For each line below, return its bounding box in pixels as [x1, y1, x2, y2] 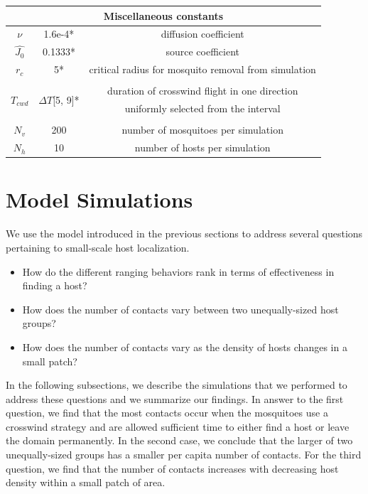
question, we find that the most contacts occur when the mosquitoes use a [6, 405, 328, 420]
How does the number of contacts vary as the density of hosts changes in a [22, 339, 347, 354]
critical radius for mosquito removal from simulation [89, 62, 316, 77]
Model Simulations [6, 185, 193, 214]
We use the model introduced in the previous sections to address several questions [6, 226, 363, 241]
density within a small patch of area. [6, 475, 166, 490]
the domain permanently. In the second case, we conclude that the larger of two [6, 433, 353, 448]
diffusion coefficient [161, 26, 244, 41]
